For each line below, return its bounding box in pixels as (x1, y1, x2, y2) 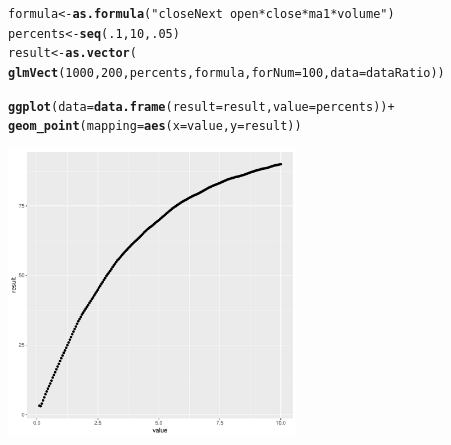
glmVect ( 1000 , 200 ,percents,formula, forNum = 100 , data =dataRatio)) (8, 65, 445, 80)
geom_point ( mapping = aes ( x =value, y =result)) (8, 119, 302, 134)
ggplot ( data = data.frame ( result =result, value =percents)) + (8, 99, 395, 114)
